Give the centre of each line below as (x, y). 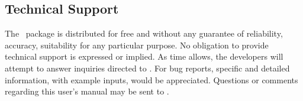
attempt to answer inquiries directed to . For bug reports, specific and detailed (147, 68)
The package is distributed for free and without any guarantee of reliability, (144, 33)
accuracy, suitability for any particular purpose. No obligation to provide (137, 45)
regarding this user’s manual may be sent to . (87, 91)
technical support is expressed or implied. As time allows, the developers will (144, 56)
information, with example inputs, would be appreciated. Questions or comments (151, 79)
